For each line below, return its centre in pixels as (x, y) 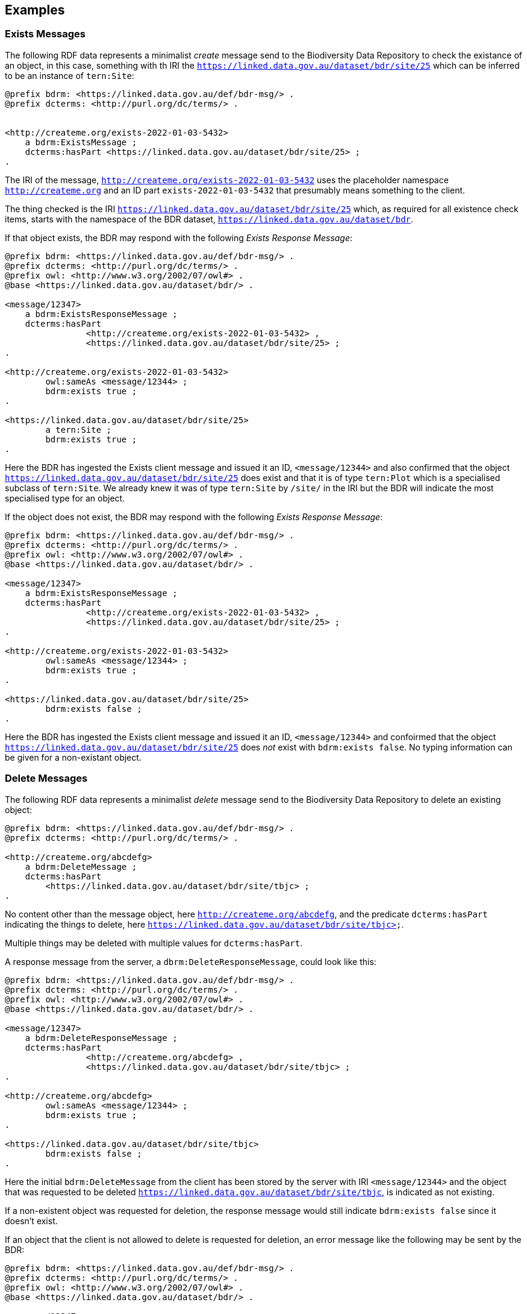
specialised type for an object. (65, 498)
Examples (35, 10)
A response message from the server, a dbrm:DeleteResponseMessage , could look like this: (191, 961)
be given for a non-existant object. (73, 757)
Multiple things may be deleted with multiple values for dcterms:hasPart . (154, 943)
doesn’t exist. (31, 1221)
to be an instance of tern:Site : (70, 75)
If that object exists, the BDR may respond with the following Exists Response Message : (179, 237)
